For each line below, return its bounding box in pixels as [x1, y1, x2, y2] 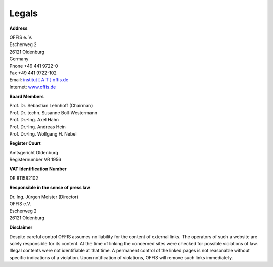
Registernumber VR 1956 [9, 157, 62, 163]
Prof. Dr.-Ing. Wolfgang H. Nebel [9, 131, 77, 137]
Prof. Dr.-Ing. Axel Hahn [9, 117, 59, 123]
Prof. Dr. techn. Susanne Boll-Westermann [9, 109, 97, 116]
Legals [9, 8, 38, 19]
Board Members [9, 94, 44, 100]
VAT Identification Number [9, 166, 67, 172]
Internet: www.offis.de [9, 84, 56, 90]
